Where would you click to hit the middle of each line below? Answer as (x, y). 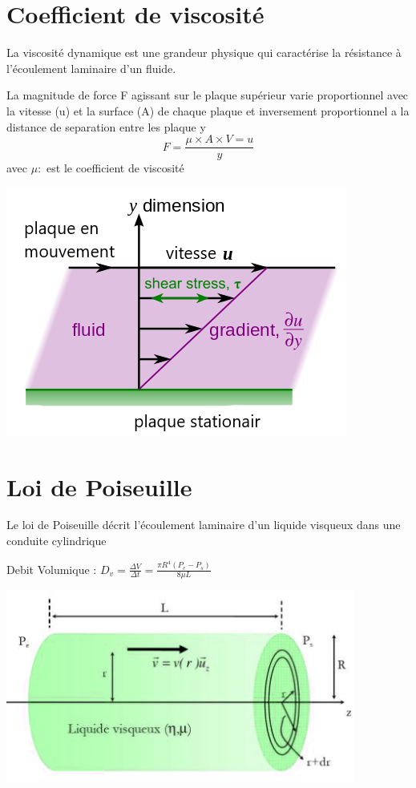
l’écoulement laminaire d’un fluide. (91, 68)
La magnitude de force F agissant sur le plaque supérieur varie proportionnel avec (208, 95)
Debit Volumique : (52, 569)
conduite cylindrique (57, 541)
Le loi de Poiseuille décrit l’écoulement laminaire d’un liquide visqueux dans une (204, 525)
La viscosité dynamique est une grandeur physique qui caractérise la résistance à (204, 53)
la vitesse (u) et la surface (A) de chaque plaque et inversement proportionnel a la (208, 110)
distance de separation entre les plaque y (106, 126)
